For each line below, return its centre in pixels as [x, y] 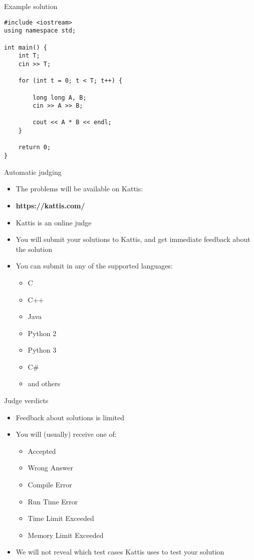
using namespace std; [40, 31]
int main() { [26, 47]
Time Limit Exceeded [61, 518]
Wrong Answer [50, 468]
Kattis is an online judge [54, 222]
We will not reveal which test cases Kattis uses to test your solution [120, 552]
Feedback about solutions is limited [70, 417]
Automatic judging [33, 172]
